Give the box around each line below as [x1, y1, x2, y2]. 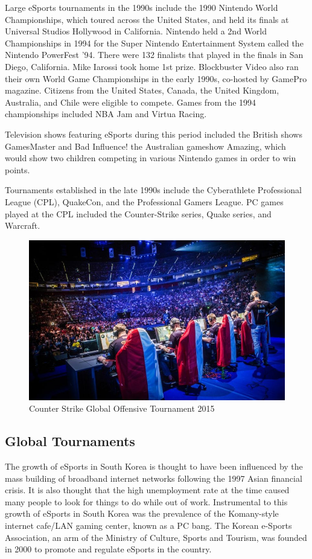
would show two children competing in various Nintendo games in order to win [5, 152, 296, 164]
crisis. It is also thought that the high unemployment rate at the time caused [5, 484, 290, 496]
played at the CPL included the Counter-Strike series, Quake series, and [5, 207, 272, 220]
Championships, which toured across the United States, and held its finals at [5, 13, 289, 25]
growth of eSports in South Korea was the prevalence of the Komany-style [5, 507, 279, 520]
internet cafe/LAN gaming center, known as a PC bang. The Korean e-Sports [5, 519, 292, 532]
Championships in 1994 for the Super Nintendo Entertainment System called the [5, 36, 304, 49]
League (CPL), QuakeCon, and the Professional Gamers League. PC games [5, 195, 284, 208]
